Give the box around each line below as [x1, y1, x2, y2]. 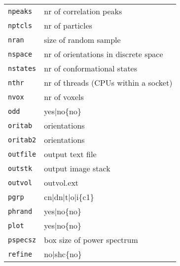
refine [8, 250, 33, 258]
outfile [8, 150, 36, 158]
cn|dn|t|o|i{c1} [44, 191, 94, 202]
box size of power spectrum [44, 234, 138, 245]
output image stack [44, 163, 110, 174]
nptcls [8, 21, 33, 30]
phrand [8, 207, 33, 215]
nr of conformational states [44, 63, 138, 74]
